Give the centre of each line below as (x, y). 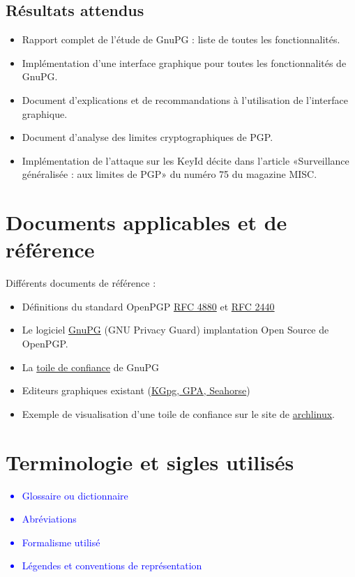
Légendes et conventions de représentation (112, 565)
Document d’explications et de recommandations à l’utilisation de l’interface (185, 99)
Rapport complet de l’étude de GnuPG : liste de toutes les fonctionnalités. (181, 39)
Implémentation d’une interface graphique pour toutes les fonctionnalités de (184, 62)
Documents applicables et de (146, 222)
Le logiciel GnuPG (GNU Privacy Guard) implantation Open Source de (175, 330)
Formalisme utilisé (61, 542)
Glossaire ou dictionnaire (75, 495)
